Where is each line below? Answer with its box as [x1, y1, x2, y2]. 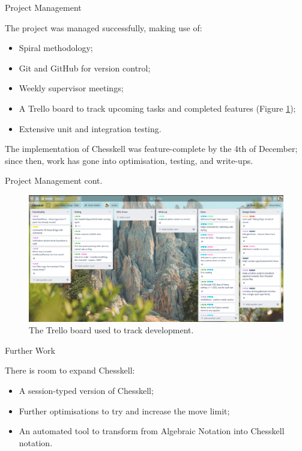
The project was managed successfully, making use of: [5, 21, 202, 34]
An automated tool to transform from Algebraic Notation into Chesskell [19, 425, 285, 437]
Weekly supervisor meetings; [19, 82, 124, 94]
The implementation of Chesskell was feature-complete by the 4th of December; [5, 142, 298, 155]
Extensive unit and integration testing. [19, 122, 162, 135]
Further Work [5, 344, 55, 356]
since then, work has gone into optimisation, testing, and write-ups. [5, 154, 253, 166]
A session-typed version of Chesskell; [19, 384, 154, 397]
